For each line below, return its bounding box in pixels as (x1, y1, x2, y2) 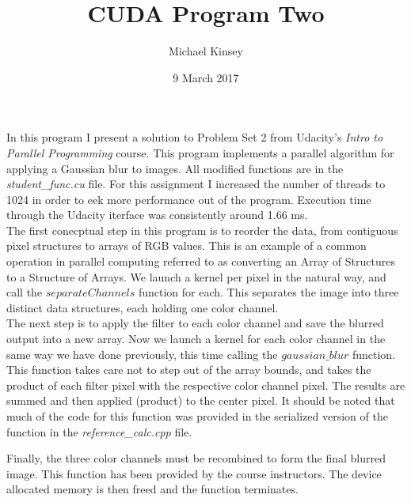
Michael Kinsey (169, 43, 243, 59)
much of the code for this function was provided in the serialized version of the (6, 408, 388, 424)
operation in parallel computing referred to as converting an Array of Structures (6, 253, 395, 270)
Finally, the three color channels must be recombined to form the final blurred (6, 450, 386, 466)
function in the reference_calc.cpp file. (6, 423, 192, 440)
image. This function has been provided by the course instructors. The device (6, 465, 382, 481)
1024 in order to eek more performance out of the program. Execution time (6, 191, 371, 207)
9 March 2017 (173, 69, 239, 85)
